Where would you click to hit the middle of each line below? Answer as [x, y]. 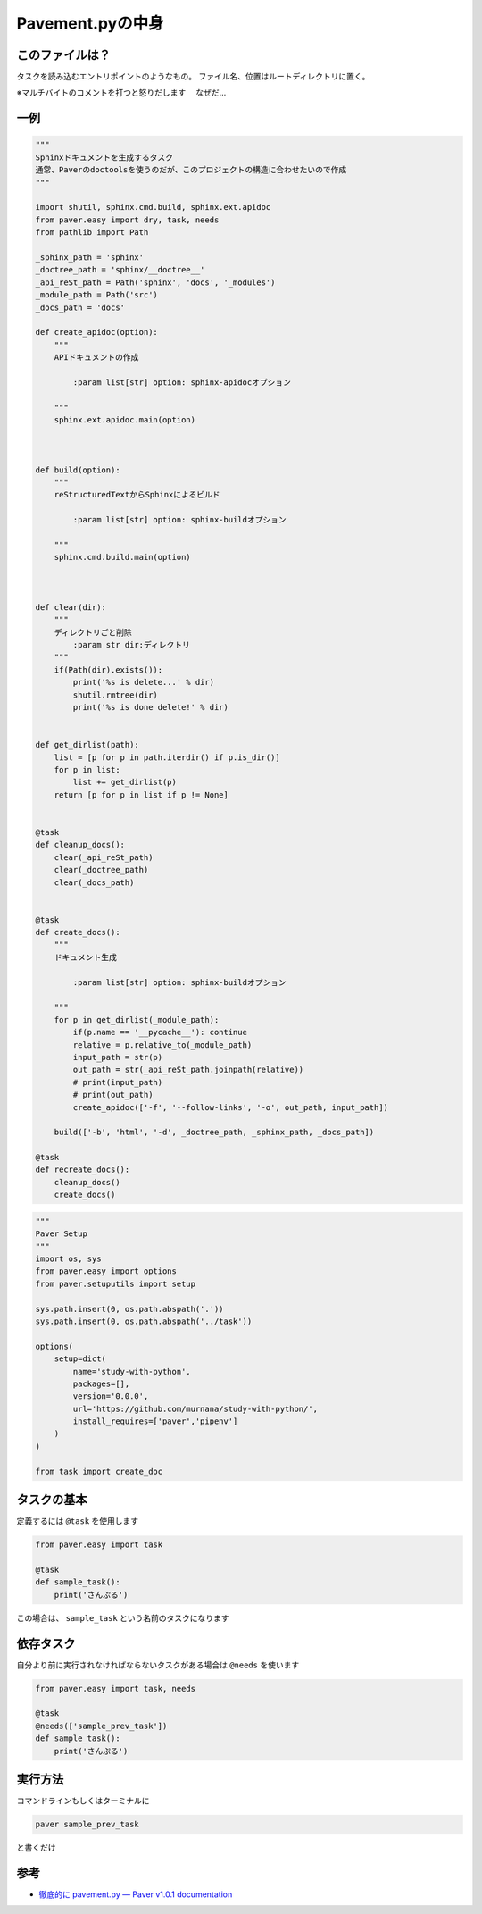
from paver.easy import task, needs [116, 1688]
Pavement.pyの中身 [90, 23]
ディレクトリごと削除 [93, 632]
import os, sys [68, 1259]
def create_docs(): [78, 932]
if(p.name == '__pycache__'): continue [160, 1032]
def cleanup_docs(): [80, 845]
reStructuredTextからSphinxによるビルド [137, 495]
